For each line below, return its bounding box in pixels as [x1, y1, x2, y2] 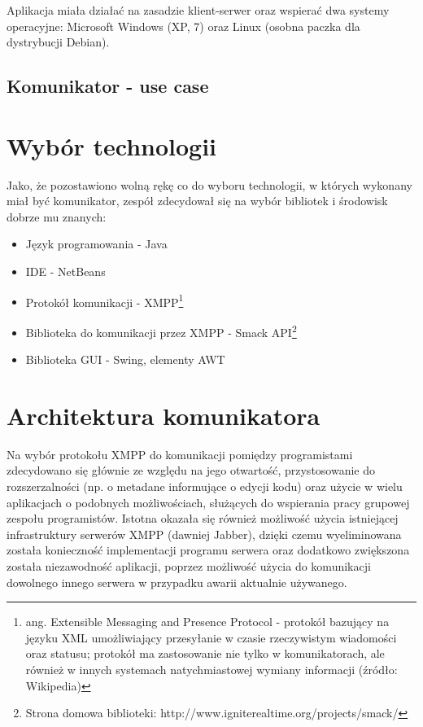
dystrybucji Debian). [7, 33, 110, 50]
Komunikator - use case [7, 73, 209, 99]
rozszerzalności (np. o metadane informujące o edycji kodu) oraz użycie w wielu [7, 478, 403, 495]
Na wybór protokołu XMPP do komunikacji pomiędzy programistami [7, 445, 353, 462]
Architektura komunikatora [7, 398, 321, 431]
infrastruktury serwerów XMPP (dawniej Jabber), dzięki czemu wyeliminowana [7, 525, 402, 542]
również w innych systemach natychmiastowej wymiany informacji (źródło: [25, 661, 398, 677]
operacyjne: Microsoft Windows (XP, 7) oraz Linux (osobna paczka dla [7, 17, 360, 34]
